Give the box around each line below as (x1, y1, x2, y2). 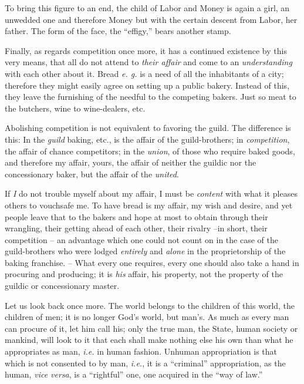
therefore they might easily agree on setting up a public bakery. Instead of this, (5, 79, 290, 91)
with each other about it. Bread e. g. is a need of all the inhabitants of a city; (5, 67, 284, 79)
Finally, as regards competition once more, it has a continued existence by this (5, 44, 287, 56)
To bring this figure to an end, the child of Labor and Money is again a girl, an (5, 2, 290, 14)
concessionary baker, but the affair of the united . (5, 167, 179, 180)
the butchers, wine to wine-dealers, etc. (5, 102, 146, 114)
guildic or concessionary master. (5, 279, 120, 292)
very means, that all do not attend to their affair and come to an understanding (5, 56, 292, 68)
